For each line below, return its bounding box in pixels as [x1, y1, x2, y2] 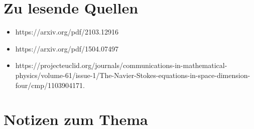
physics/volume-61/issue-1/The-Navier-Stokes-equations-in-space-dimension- [15, 69, 250, 80]
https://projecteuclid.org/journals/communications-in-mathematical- [15, 60, 227, 70]
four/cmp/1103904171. [15, 79, 85, 90]
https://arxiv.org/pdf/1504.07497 [15, 43, 118, 53]
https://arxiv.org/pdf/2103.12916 [15, 26, 118, 37]
